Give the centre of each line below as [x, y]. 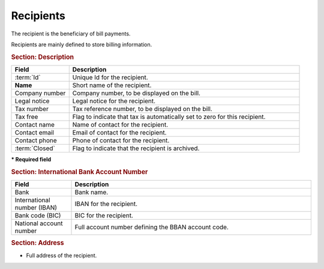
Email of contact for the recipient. [119, 132]
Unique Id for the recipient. [110, 77]
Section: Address [37, 243]
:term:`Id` [28, 77]
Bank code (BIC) [38, 216]
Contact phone [36, 140]
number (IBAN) [36, 208]
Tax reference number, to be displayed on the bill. [142, 109]
